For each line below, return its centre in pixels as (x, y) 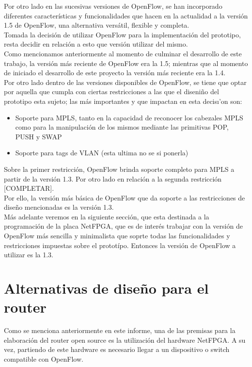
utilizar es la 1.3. (29, 255)
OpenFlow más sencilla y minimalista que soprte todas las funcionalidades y (117, 236)
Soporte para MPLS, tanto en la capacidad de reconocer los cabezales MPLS (129, 117)
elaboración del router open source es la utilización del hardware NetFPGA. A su (125, 340)
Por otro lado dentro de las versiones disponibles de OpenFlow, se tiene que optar (125, 82)
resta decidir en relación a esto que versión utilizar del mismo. (96, 44)
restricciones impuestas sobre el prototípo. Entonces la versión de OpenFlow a (120, 245)
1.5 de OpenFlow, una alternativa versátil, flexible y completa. (97, 25)
